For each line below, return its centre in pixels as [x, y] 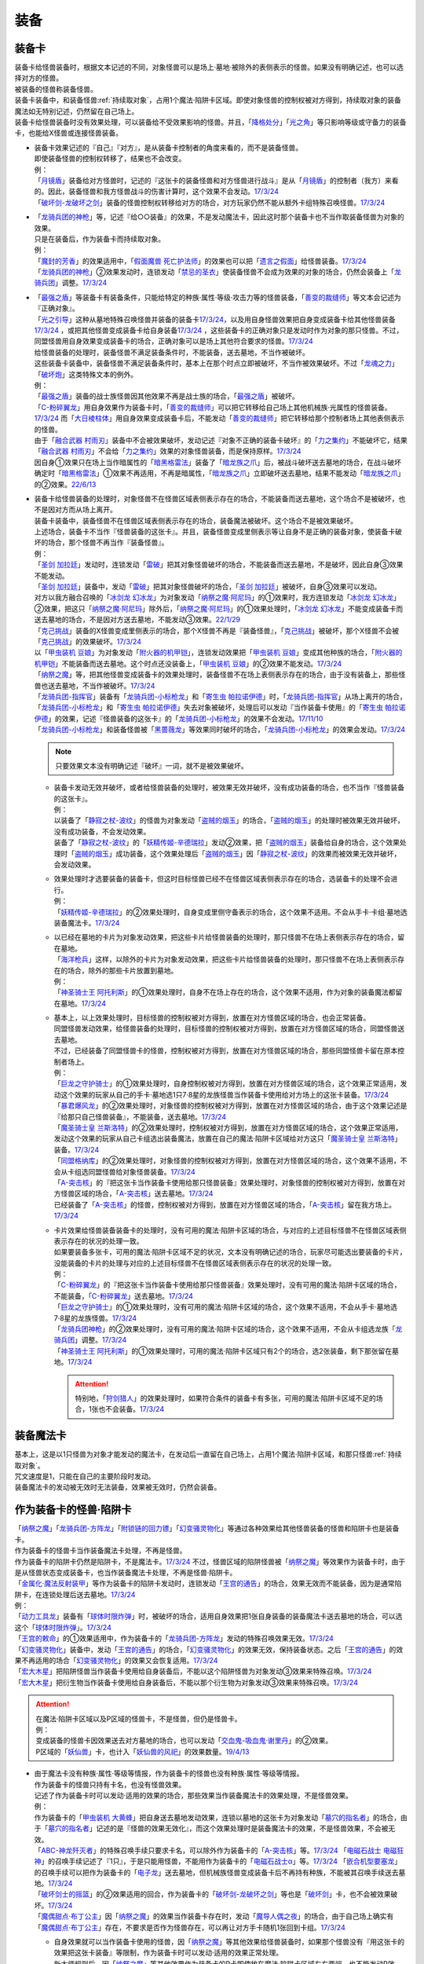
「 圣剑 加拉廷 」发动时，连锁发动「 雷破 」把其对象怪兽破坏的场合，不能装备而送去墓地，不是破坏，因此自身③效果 [219, 565]
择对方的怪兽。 [38, 78]
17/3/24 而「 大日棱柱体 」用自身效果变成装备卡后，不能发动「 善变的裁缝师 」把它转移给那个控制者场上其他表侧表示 [219, 418]
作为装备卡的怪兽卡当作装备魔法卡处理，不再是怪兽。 [101, 1551]
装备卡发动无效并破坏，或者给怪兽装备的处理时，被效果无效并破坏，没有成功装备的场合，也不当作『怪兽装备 [229, 788]
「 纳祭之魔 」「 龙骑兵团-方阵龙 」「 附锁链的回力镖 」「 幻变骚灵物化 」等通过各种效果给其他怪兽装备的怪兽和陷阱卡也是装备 [207, 1529]
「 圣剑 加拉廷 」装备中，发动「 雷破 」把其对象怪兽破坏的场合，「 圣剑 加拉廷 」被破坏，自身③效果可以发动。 [208, 587]
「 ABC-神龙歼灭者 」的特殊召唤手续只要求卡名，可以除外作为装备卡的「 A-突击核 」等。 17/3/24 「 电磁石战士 [208, 1850]
